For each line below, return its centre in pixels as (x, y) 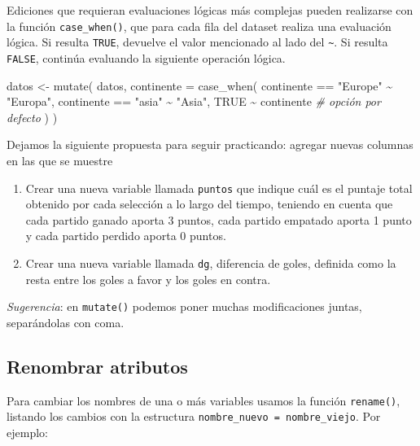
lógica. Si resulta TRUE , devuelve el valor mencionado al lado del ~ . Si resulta (197, 42)
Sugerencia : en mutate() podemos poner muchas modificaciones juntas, (184, 306)
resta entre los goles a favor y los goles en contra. (148, 279)
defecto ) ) (32, 117)
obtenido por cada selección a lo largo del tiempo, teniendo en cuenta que (209, 204)
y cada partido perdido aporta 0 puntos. (126, 236)
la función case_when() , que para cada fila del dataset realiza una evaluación (199, 26)
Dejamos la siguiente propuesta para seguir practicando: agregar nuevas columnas (210, 144)
